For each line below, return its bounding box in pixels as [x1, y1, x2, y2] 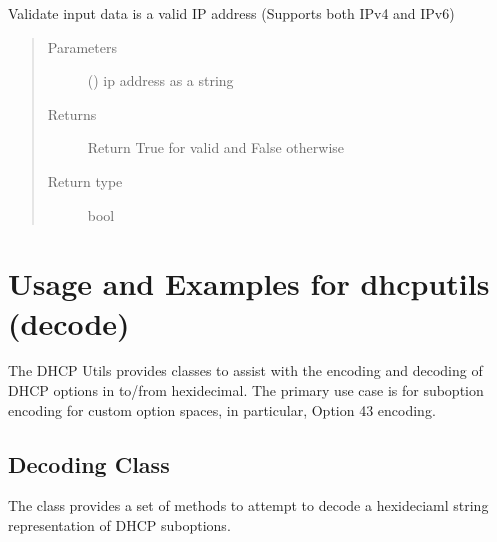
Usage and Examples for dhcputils [8, 263, 490, 304]
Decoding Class [8, 448, 170, 479]
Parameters [47, 36, 117, 57]
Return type [47, 170, 123, 191]
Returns [47, 103, 97, 124]
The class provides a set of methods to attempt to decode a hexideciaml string [8, 495, 489, 516]
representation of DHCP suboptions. [8, 515, 231, 536]
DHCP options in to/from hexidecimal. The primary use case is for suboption [8, 380, 484, 401]
